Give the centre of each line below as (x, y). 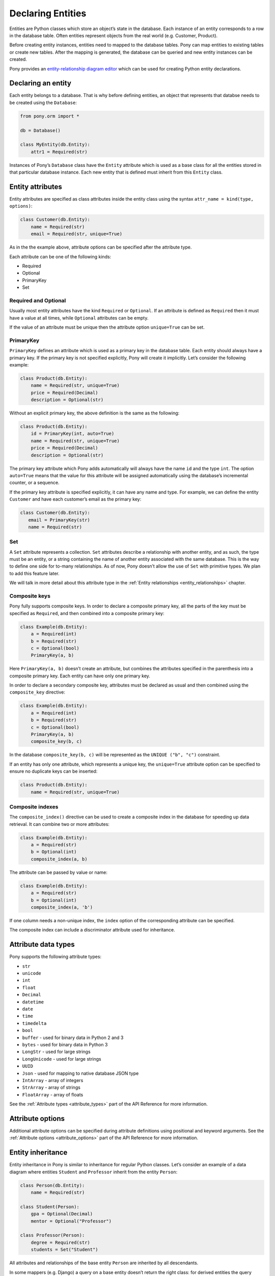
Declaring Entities (48, 13)
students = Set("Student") (65, 1250)
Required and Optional (38, 300)
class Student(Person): (50, 1207)
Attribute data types (42, 944)
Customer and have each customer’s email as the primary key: (75, 499)
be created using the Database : (43, 103)
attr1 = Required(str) (59, 152)
